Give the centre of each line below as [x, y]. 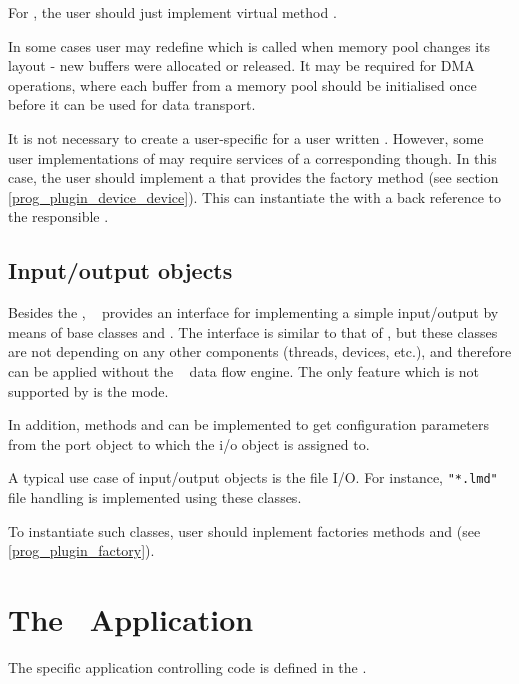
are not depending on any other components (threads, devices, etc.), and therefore [260, 351]
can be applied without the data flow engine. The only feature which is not [244, 370]
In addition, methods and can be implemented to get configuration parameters [248, 424]
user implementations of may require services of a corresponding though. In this [252, 157]
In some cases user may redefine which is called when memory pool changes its [249, 45]
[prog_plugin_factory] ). [81, 550]
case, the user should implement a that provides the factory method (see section [253, 177]
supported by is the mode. [88, 390]
